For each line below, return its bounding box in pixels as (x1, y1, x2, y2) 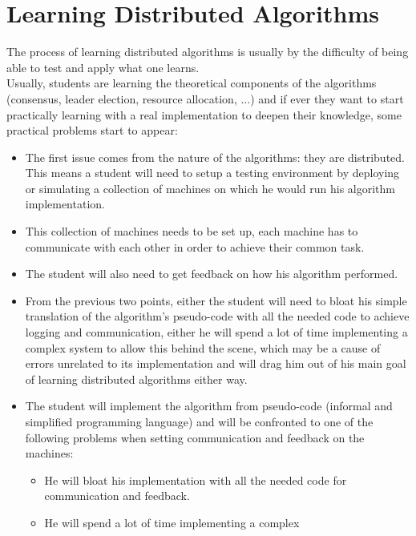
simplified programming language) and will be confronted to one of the (25, 413, 374, 429)
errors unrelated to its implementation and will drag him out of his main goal (25, 355, 406, 372)
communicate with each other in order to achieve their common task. (25, 238, 365, 255)
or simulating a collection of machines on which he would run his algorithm (25, 179, 395, 196)
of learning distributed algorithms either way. (25, 370, 248, 387)
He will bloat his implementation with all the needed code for (44, 471, 347, 488)
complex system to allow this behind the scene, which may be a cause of (25, 339, 381, 356)
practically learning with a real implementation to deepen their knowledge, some (6, 106, 402, 123)
